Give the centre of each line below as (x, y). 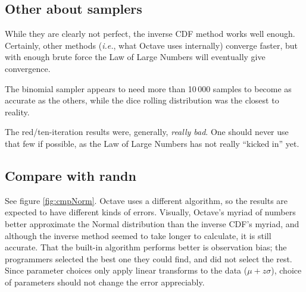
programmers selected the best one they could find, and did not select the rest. (149, 258)
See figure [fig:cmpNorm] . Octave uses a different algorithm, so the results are (146, 200)
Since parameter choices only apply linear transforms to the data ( (126, 270)
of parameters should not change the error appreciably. (105, 282)
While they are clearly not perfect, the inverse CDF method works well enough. (150, 34)
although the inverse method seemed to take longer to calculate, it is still (138, 235)
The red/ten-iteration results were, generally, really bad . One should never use (147, 132)
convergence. (28, 68)
